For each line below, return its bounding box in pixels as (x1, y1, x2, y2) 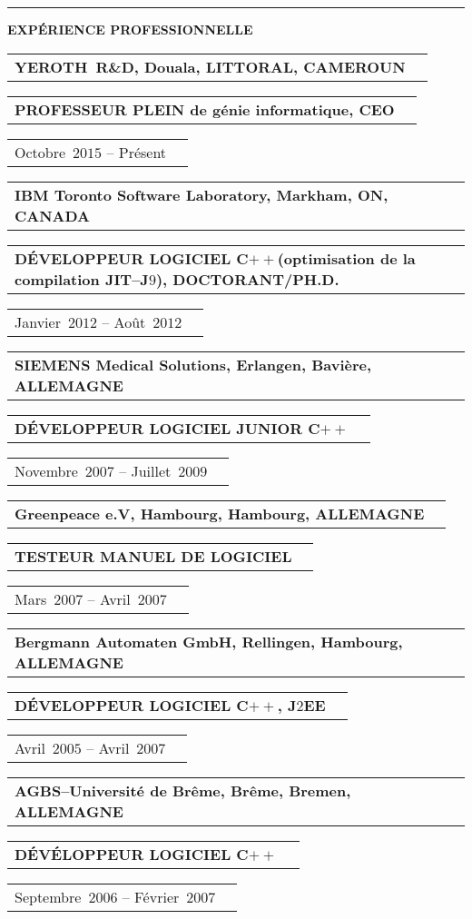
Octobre (15, 141, 66, 163)
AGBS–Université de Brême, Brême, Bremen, (15, 779, 351, 801)
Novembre (15, 459, 78, 481)
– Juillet (119, 459, 172, 481)
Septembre (15, 885, 82, 907)
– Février (122, 885, 180, 907)
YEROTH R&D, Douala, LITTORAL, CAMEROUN (15, 55, 406, 77)
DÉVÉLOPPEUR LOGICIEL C (15, 843, 249, 865)
